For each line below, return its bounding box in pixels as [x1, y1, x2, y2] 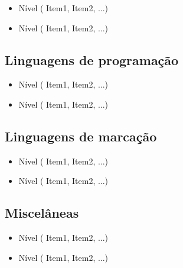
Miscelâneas [5, 204, 79, 222]
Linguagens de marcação [5, 127, 157, 145]
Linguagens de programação [5, 50, 179, 69]
